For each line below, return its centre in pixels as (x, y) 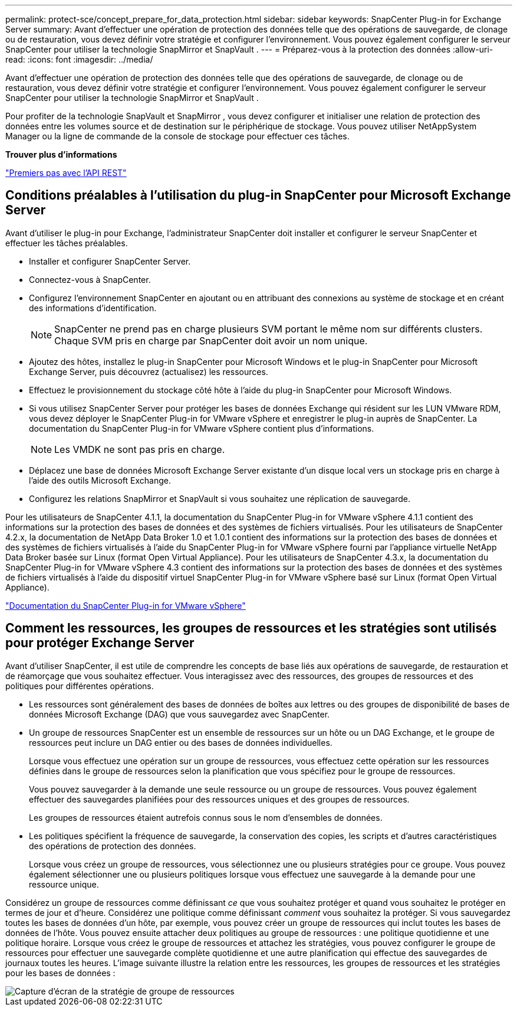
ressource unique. (64, 884)
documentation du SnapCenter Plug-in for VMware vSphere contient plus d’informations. (202, 428)
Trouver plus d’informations (61, 154)
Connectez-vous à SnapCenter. (90, 279)
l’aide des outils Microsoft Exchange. (100, 480)
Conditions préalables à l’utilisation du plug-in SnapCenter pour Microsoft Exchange (258, 195)
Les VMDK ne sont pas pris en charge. (140, 449)
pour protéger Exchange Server (100, 643)
